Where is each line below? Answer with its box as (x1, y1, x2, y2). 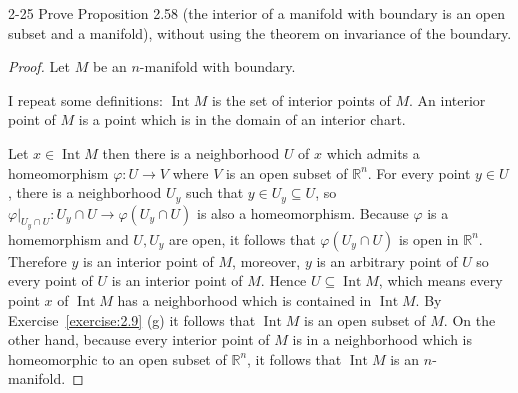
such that (185, 182, 244, 203)
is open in (398, 228, 459, 249)
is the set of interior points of (211, 89, 391, 110)
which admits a (326, 142, 420, 163)
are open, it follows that (168, 228, 316, 249)
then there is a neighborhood (102, 142, 280, 163)
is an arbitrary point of (316, 250, 458, 271)
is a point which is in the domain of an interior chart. (78, 109, 406, 130)
